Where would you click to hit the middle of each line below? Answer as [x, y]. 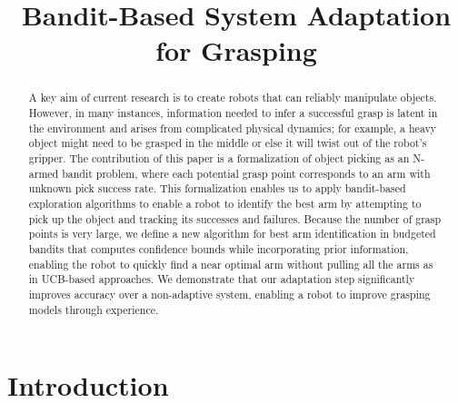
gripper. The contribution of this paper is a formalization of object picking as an [219, 157]
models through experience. [94, 309]
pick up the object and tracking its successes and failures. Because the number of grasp [235, 218]
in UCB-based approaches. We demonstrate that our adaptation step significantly [222, 279]
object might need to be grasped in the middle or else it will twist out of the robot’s [228, 143]
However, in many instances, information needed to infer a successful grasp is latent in [233, 113]
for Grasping [236, 50]
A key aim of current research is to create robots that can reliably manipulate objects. [233, 98]
